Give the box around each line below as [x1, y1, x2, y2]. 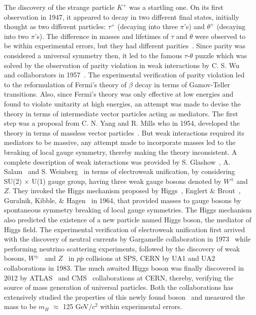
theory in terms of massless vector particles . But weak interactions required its [4, 127, 245, 138]
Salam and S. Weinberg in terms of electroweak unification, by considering [4, 166, 235, 176]
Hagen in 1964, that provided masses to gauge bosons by [66, 195, 241, 205]
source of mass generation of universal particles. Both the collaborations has [4, 282, 234, 292]
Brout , [218, 185, 241, 196]
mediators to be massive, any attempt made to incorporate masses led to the [4, 137, 236, 147]
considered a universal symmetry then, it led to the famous [4, 50, 182, 60]
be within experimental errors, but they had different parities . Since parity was [4, 40, 246, 51]
